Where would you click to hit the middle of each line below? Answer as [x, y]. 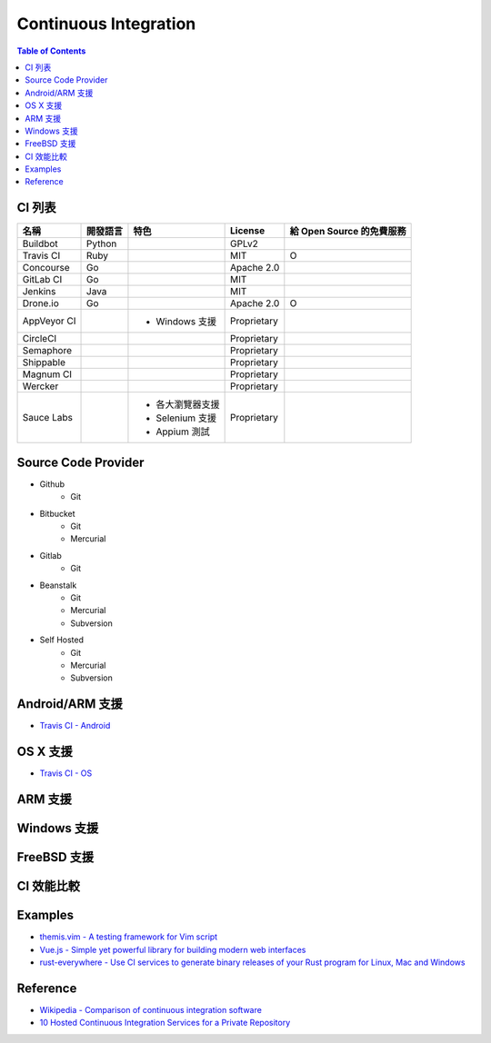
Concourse [46, 268]
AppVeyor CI [49, 321]
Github [52, 484]
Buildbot [40, 243]
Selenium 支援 [186, 418]
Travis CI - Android [75, 726]
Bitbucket [58, 513]
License [248, 231]
